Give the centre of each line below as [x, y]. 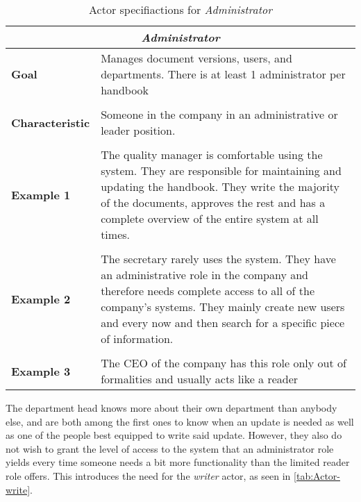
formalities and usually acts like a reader [200, 379]
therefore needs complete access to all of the [208, 291]
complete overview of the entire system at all [210, 218]
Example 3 [41, 371]
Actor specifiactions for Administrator [180, 9]
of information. [137, 338]
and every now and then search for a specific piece [223, 323]
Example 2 [41, 299]
